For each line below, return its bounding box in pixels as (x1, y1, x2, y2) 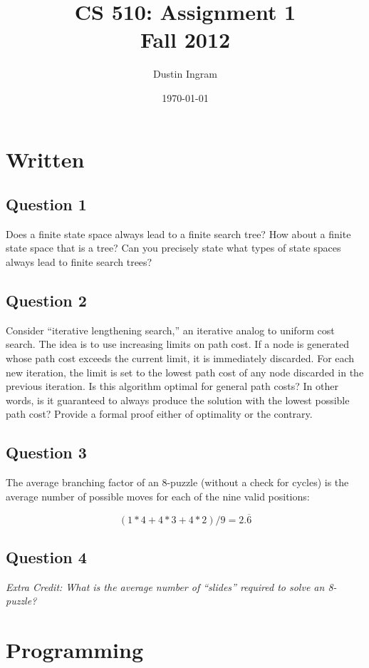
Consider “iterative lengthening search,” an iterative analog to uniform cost (6, 322, 335, 337)
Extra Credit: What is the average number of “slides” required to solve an (6, 579, 325, 594)
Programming (6, 635, 143, 664)
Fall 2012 (140, 25, 231, 54)
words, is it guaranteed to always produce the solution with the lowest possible (6, 392, 350, 407)
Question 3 (6, 441, 87, 463)
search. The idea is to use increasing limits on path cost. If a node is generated (6, 336, 350, 351)
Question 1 (6, 193, 87, 215)
